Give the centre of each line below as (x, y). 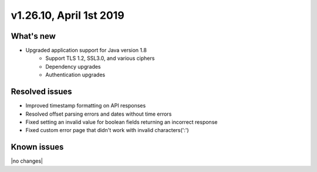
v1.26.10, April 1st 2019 (68, 15)
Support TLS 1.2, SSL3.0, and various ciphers (100, 58)
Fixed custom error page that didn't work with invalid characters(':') (107, 130)
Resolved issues (42, 92)
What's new (33, 36)
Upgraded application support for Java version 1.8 (86, 50)
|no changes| (27, 161)
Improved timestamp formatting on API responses (86, 106)
